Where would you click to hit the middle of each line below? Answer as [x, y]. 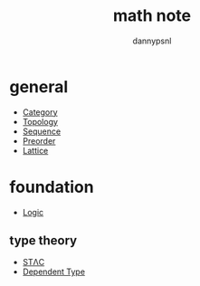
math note [152, 16]
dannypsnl [152, 41]
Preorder [39, 140]
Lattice [35, 150]
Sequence [42, 131]
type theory [43, 241]
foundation [52, 187]
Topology [40, 121]
